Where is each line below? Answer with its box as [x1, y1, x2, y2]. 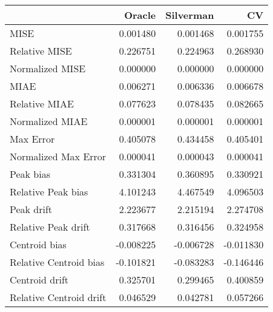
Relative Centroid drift [10, 290, 107, 304]
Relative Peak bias [10, 185, 88, 198]
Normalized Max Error [10, 149, 107, 163]
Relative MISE [10, 44, 72, 58]
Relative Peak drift [10, 220, 90, 234]
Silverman [165, 8, 214, 22]
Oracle [124, 8, 156, 22]
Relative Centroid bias [10, 255, 105, 269]
